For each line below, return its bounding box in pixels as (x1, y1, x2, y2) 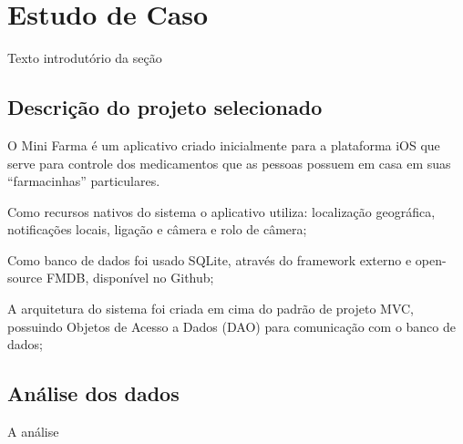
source (7, 268, 43, 287)
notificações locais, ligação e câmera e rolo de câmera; (7, 220, 307, 239)
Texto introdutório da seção (7, 48, 162, 67)
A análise (7, 422, 59, 441)
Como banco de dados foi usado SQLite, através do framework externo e (7, 250, 412, 269)
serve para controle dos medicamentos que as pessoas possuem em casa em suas (7, 153, 451, 172)
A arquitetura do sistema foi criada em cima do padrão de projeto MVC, (7, 299, 415, 318)
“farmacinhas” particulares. (7, 171, 160, 191)
